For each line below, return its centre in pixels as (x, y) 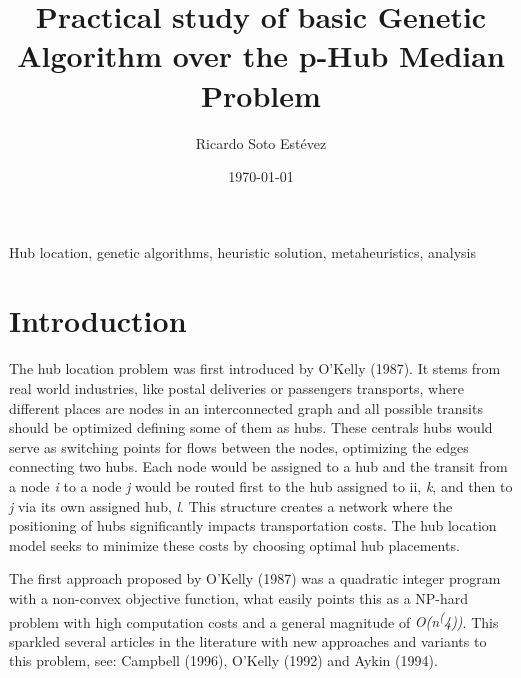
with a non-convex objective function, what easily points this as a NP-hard (239, 597)
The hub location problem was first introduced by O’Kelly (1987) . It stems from (255, 368)
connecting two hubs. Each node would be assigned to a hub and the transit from (258, 466)
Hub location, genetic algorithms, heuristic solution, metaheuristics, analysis (242, 251)
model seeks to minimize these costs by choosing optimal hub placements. (234, 544)
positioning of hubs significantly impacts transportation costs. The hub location (253, 525)
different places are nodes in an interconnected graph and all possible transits (246, 407)
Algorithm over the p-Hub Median (261, 55)
